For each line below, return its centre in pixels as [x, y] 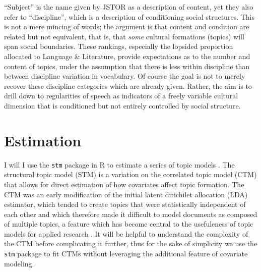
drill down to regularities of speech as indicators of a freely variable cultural [121, 96]
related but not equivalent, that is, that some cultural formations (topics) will [124, 36]
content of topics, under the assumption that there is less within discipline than [127, 66]
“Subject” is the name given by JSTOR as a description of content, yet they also [129, 7]
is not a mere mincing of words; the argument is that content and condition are [127, 26]
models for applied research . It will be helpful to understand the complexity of [126, 233]
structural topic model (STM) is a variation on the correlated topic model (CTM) [130, 174]
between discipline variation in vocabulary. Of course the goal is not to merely [125, 76]
